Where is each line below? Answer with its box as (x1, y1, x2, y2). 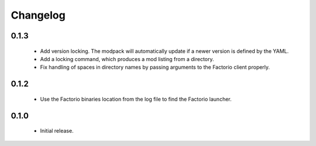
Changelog (11, 9, 66, 22)
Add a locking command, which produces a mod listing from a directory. (40, 55, 214, 62)
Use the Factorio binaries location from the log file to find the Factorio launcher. (40, 95, 232, 102)
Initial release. (40, 127, 74, 134)
